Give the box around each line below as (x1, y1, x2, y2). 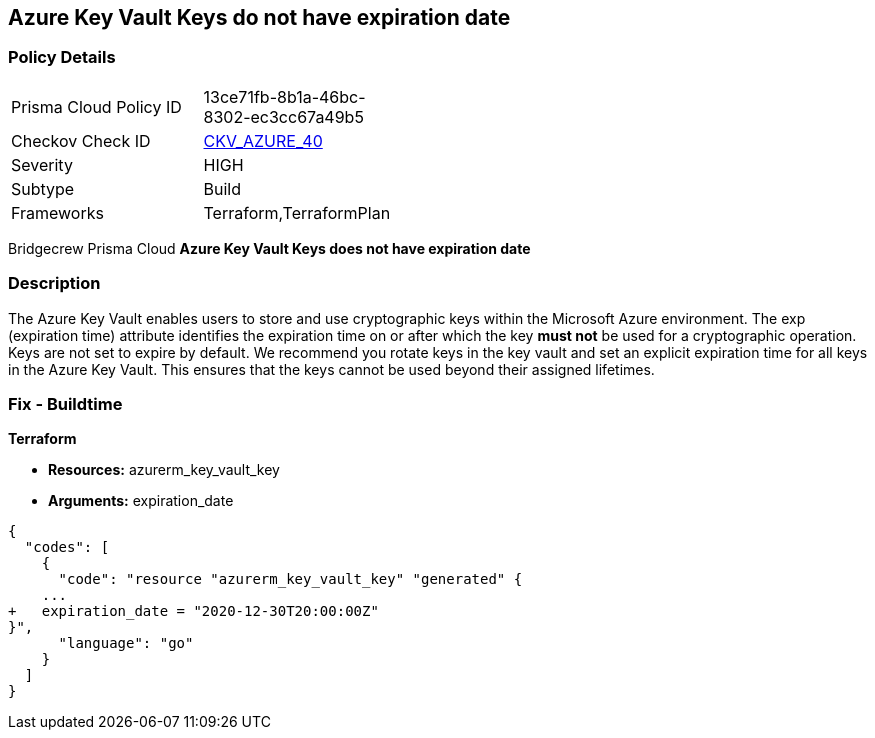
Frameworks (11, 202, 104, 223)
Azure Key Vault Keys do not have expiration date (8, 5, 511, 30)
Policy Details (8, 47, 116, 68)
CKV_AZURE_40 (203, 130, 323, 151)
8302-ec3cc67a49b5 (203, 106, 364, 127)
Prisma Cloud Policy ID (11, 96, 182, 117)
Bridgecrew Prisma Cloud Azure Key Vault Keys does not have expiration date (8, 239, 531, 257)
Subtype (11, 178, 75, 199)
